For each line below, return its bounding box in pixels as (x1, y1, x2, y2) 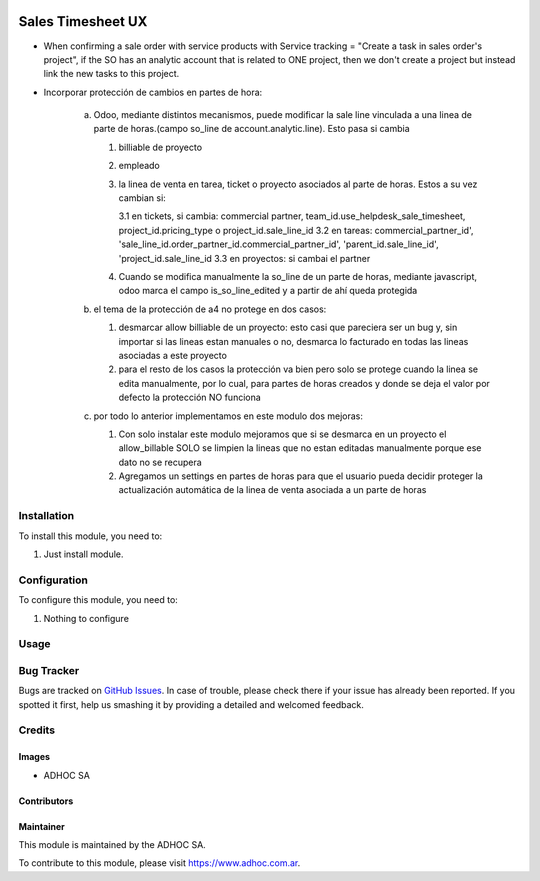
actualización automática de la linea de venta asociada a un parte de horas (118, 484, 427, 496)
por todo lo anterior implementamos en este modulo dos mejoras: (93, 410, 364, 422)
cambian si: (118, 192, 167, 204)
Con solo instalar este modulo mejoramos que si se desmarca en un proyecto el (118, 428, 447, 440)
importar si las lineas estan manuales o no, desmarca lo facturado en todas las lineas (118, 335, 469, 347)
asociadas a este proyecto (118, 349, 227, 361)
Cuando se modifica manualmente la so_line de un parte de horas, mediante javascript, (118, 270, 478, 282)
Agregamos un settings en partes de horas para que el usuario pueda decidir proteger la (118, 470, 484, 482)
